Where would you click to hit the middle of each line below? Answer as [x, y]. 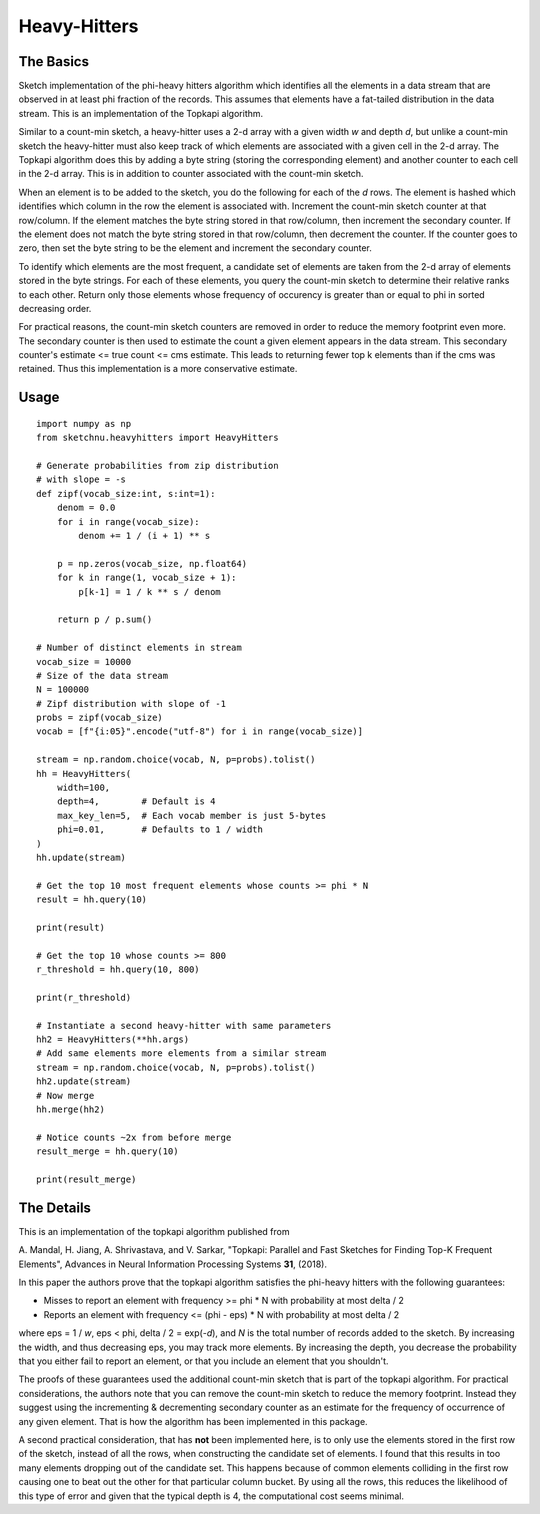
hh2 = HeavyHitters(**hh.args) [113, 1039]
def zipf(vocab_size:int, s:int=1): [126, 493]
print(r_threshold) [84, 997]
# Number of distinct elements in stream [139, 648]
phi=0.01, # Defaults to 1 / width [160, 829]
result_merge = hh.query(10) [107, 1151]
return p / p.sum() [104, 619]
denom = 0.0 [86, 508]
